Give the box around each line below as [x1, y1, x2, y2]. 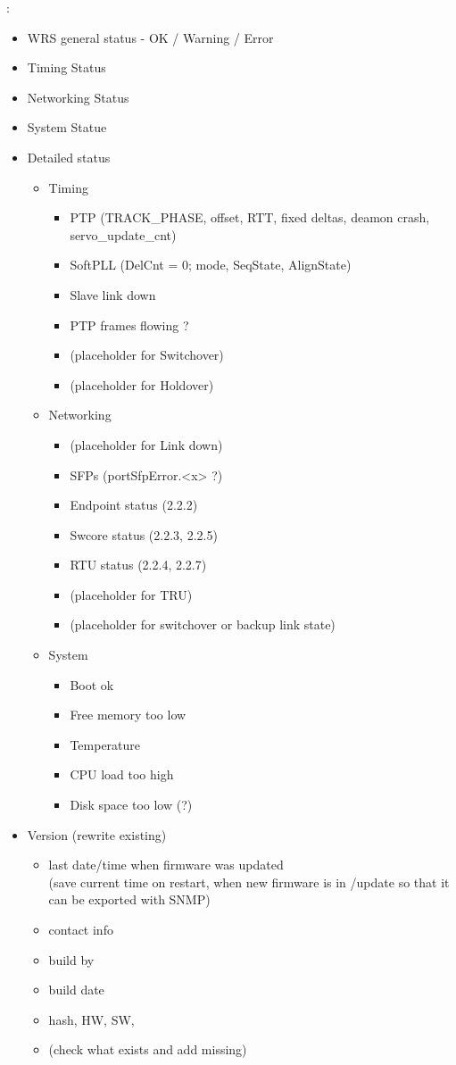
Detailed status [27, 147, 111, 166]
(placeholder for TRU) [70, 585, 193, 603]
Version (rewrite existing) [27, 825, 167, 844]
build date [48, 980, 104, 999]
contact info [48, 920, 113, 938]
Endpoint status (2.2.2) [70, 495, 198, 514]
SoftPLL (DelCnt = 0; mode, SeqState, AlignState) [70, 255, 352, 274]
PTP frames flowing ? [70, 315, 189, 334]
